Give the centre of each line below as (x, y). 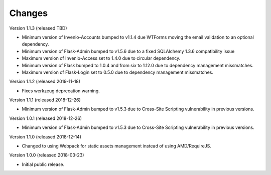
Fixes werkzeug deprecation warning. (61, 91)
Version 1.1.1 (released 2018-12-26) (45, 100)
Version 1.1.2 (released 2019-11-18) (45, 81)
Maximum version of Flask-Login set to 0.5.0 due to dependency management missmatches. (117, 72)
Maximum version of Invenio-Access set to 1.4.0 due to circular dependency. (101, 58)
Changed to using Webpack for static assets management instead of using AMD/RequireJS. (117, 146)
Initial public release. (43, 164)
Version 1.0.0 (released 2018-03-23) (47, 155)
